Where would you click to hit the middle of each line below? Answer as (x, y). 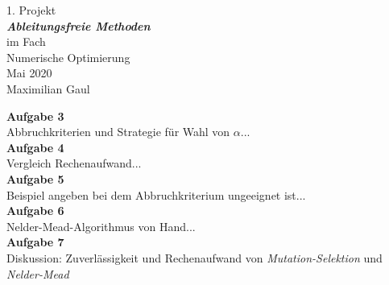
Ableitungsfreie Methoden (79, 25)
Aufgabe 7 (35, 242)
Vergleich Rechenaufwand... (74, 163)
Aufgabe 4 (35, 147)
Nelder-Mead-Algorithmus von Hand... (101, 226)
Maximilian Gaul (48, 88)
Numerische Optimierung (68, 57)
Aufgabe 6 (35, 211)
